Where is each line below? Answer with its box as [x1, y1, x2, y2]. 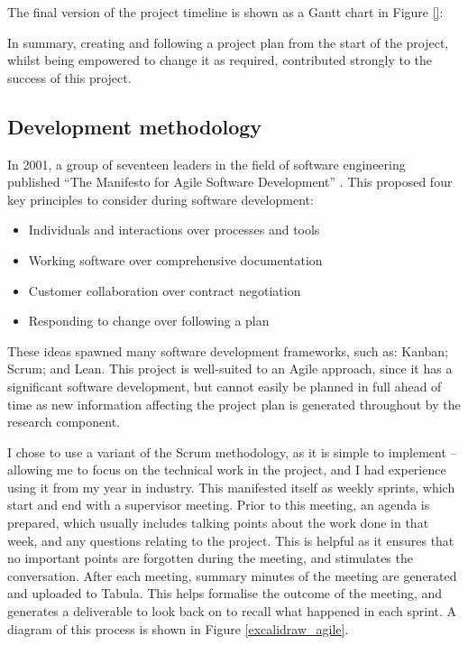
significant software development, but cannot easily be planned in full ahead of [7, 376, 442, 395]
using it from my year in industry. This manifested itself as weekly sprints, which [7, 477, 455, 496]
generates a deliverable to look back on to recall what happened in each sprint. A [7, 602, 457, 621]
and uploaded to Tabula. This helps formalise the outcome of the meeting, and [7, 584, 443, 603]
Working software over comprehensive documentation [28, 250, 323, 269]
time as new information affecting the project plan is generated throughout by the [7, 394, 461, 413]
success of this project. [7, 68, 132, 87]
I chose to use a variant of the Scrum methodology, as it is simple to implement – [7, 442, 457, 461]
